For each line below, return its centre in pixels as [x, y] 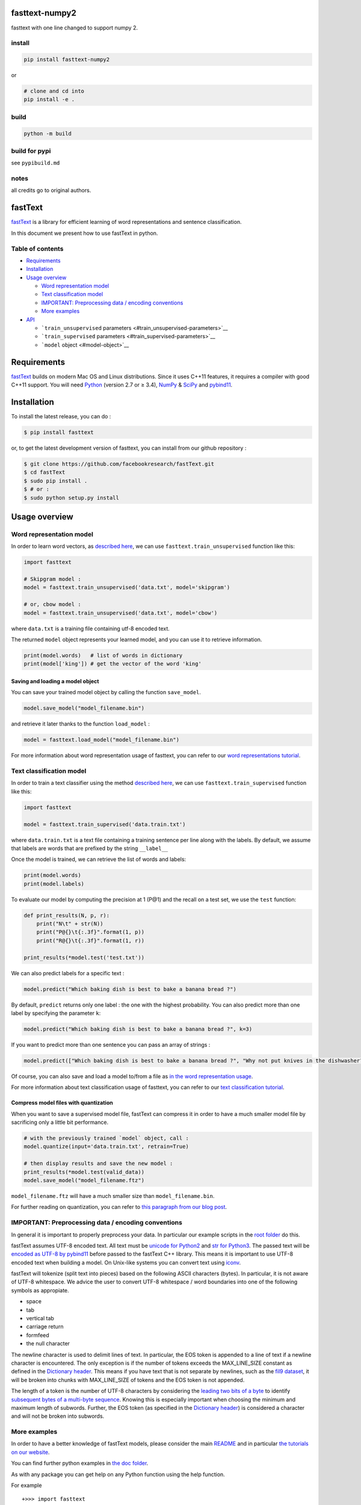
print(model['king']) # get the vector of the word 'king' [113, 664]
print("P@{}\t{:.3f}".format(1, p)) [90, 932]
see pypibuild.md [35, 163]
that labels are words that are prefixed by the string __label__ [90, 848]
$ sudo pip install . [56, 481]
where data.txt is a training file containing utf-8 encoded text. [90, 628]
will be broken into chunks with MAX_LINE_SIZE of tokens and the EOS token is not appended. [128, 1380]
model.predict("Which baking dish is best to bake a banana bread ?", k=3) [138, 1029]
